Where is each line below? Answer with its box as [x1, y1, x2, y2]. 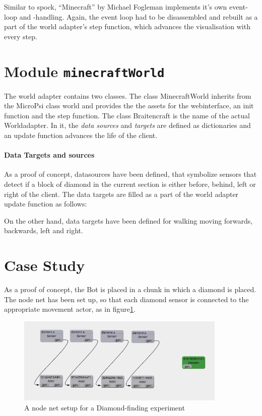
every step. [4, 31, 37, 41]
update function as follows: [4, 198, 87, 209]
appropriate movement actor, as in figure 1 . [4, 304, 136, 314]
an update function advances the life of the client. [4, 130, 158, 140]
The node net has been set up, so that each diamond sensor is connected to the [4, 294, 249, 304]
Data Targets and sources [4, 150, 95, 160]
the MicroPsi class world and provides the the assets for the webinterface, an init [4, 100, 254, 111]
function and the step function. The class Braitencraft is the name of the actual [4, 110, 250, 120]
